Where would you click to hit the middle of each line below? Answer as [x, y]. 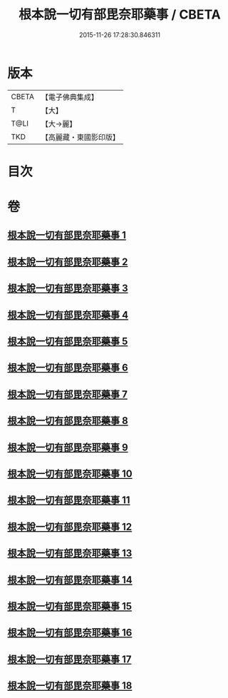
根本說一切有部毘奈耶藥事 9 [68, 447]
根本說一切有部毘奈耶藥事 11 [69, 500]
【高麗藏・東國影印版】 [80, 137]
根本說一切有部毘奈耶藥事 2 [68, 262]
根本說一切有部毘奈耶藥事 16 [70, 633]
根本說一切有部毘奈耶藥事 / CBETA [120, 15]
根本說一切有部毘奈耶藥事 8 [68, 421]
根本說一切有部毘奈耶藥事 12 [70, 526]
